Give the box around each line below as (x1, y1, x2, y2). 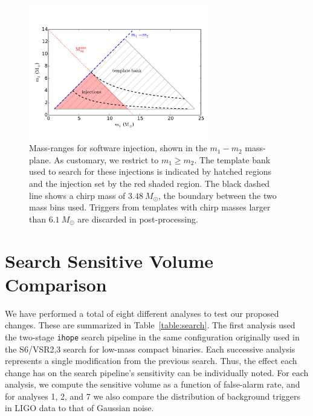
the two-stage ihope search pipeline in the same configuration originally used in (5, 330, 300, 343)
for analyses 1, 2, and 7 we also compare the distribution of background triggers (5, 389, 301, 402)
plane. (29, 153, 51, 166)
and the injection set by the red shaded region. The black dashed (29, 177, 270, 189)
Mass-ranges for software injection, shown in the (29, 141, 207, 154)
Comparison (5, 271, 107, 296)
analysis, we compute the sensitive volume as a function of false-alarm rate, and (5, 378, 300, 391)
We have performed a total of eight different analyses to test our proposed (5, 307, 279, 319)
